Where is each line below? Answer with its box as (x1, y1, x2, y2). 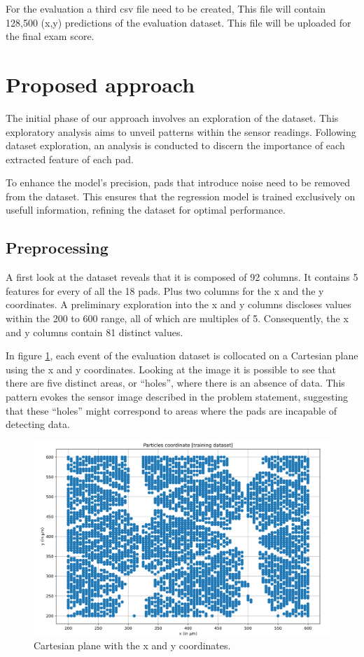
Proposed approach (6, 69, 195, 98)
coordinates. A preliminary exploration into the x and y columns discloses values (6, 297, 351, 312)
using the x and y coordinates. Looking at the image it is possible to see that (6, 361, 337, 376)
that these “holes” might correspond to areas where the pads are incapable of (6, 403, 337, 417)
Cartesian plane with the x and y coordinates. (34, 638, 231, 653)
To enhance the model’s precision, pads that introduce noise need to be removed (6, 175, 350, 190)
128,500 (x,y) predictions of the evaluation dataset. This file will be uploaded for (6, 15, 351, 29)
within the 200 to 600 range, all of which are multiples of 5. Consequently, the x (6, 311, 349, 326)
